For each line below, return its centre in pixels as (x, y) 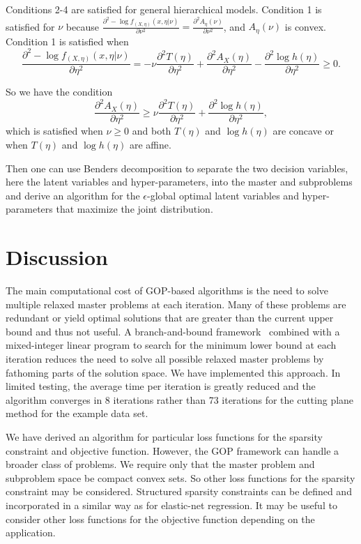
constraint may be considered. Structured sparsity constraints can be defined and (179, 491)
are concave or (303, 131)
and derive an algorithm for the (73, 195)
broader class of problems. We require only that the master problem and (160, 464)
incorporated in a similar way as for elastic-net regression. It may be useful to (171, 505)
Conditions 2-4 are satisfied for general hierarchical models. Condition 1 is (164, 9)
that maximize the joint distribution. (135, 209)
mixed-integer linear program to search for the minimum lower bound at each (171, 345)
